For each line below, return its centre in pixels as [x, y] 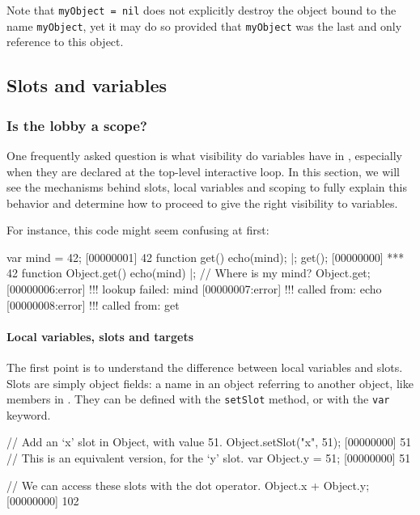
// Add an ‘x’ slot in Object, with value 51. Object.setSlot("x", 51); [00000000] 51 [209, 442]
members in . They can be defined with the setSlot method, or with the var [198, 399]
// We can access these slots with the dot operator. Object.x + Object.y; [188, 485]
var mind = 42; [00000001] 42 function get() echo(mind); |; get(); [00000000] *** [206, 257]
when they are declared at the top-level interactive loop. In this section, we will [203, 171]
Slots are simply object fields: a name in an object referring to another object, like [210, 383]
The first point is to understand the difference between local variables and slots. [205, 367]
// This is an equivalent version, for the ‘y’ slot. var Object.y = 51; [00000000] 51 [209, 458]
